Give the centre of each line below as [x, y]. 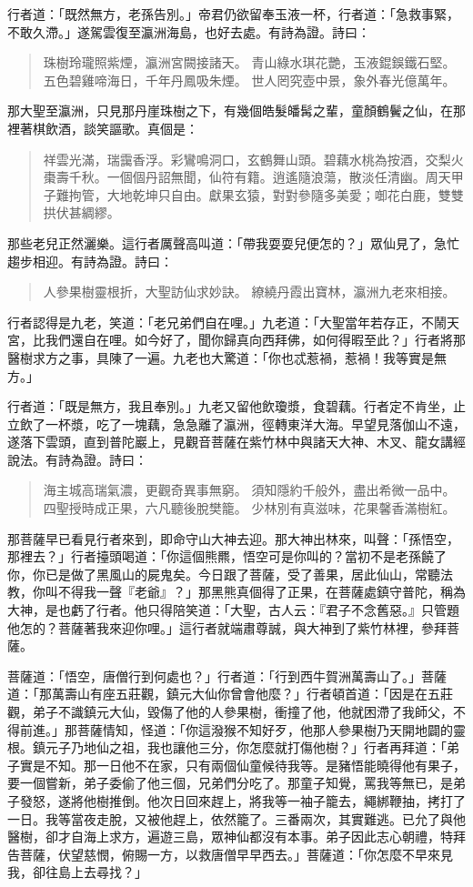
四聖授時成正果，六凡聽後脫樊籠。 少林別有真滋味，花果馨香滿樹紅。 [249, 508]
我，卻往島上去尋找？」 [77, 872]
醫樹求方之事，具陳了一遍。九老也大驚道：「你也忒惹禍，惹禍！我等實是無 [227, 357]
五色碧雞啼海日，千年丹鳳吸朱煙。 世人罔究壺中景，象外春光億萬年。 [249, 80]
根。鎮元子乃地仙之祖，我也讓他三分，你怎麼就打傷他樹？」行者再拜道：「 [227, 747]
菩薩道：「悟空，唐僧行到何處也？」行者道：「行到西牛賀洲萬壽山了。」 [214, 675]
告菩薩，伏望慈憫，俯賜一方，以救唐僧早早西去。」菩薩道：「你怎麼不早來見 [230, 854]
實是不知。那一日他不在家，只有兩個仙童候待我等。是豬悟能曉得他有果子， [242, 765]
